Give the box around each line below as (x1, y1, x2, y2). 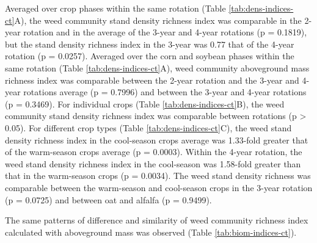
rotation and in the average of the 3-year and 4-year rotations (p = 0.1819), (23, 26, 307, 38)
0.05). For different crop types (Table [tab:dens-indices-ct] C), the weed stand (5, 121, 292, 134)
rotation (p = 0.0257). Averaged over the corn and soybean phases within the (5, 49, 294, 62)
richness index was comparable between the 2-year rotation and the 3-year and (5, 73, 299, 86)
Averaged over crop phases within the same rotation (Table (5, 2, 226, 14)
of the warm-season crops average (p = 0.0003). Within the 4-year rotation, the (5, 145, 302, 158)
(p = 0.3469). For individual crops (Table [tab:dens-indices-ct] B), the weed (5, 97, 285, 110)
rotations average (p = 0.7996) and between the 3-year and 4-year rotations (23, 85, 307, 98)
